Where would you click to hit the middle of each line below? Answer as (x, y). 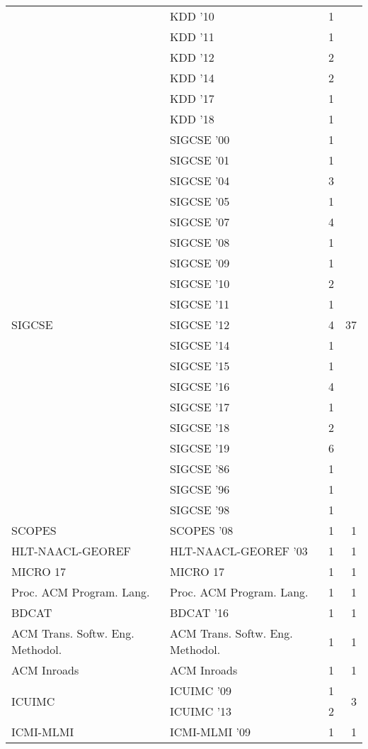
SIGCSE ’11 (200, 304)
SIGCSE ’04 (200, 181)
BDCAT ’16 (199, 612)
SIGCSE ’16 (200, 386)
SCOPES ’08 (201, 530)
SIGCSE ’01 (200, 160)
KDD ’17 (192, 98)
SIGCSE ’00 (200, 139)
